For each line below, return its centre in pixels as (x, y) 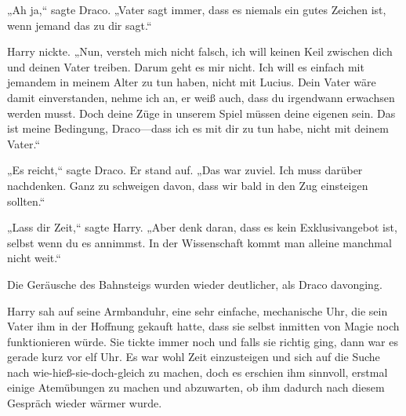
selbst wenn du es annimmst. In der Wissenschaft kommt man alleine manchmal (199, 242)
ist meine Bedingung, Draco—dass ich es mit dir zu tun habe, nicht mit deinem (198, 128)
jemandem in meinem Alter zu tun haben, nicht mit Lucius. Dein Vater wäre (192, 82)
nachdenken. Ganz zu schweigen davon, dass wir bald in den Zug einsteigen (188, 185)
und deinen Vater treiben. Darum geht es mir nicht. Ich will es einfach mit (186, 66)
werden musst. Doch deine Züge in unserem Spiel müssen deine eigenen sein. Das (201, 113)
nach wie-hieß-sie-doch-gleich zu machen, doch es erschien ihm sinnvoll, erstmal (198, 372)
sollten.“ (26, 201)
